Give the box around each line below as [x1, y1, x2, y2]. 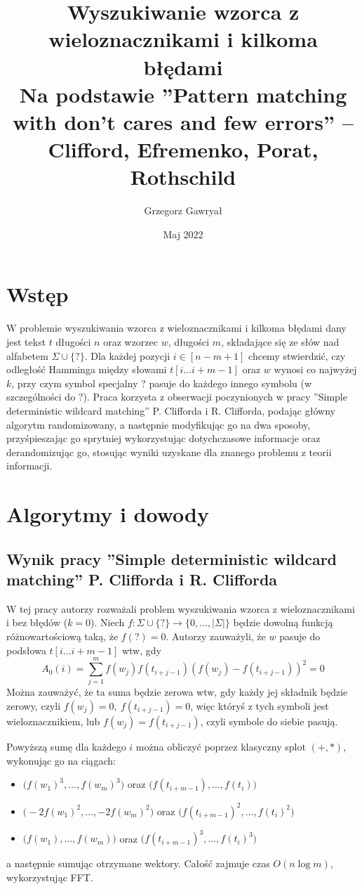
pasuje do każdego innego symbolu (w [149, 375, 312, 390]
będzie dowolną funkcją [233, 615, 333, 630]
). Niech [90, 615, 125, 630]
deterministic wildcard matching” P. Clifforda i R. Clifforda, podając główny [6, 403, 335, 417]
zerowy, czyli [6, 698, 61, 713]
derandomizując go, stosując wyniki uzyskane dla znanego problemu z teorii [6, 444, 332, 459]
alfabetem [6, 348, 48, 363]
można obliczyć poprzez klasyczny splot [135, 739, 306, 753]
